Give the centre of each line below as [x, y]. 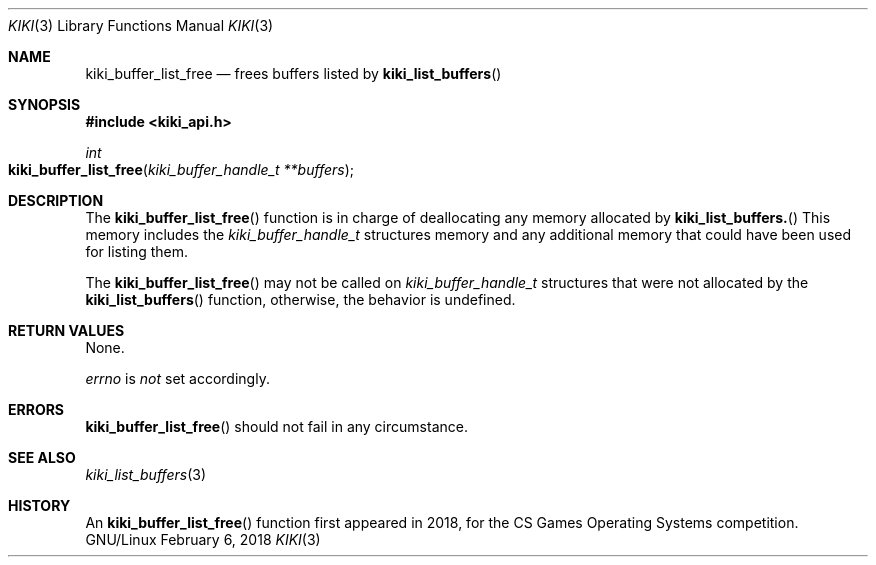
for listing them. [137, 251]
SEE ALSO [42, 457]
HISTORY [39, 505]
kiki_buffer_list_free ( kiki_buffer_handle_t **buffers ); [181, 169]
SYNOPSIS [44, 104]
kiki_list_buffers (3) [145, 474]
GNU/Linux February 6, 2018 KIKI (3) [203, 539]
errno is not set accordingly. [177, 378]
